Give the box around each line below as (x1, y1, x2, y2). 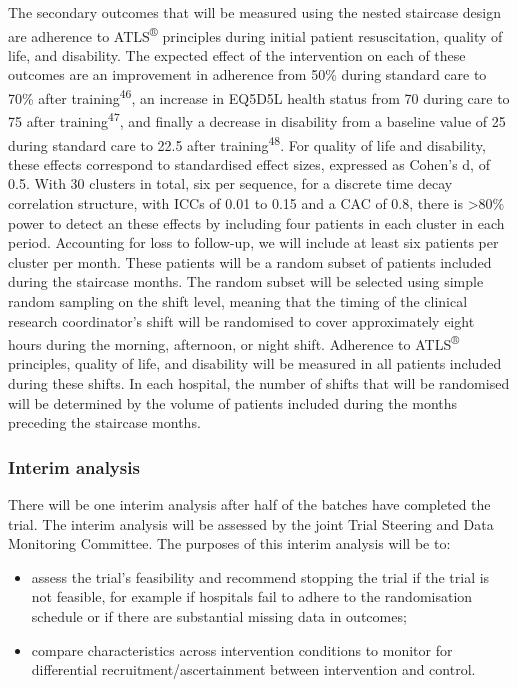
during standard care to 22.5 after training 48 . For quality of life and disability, (8, 131, 486, 155)
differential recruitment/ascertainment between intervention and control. (31, 659, 476, 680)
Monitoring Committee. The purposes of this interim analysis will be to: (8, 533, 451, 554)
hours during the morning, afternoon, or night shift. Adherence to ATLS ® (8, 331, 460, 354)
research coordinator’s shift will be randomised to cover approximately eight (8, 310, 475, 331)
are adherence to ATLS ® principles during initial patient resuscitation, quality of (8, 22, 503, 46)
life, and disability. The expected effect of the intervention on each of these (8, 44, 466, 65)
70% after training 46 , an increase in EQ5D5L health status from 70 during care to (8, 85, 510, 108)
